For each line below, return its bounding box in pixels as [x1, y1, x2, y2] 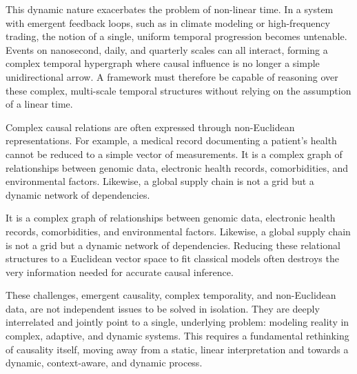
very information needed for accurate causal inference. [6, 264, 234, 279]
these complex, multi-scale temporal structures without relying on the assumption [6, 83, 351, 97]
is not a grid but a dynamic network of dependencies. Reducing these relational [6, 237, 340, 252]
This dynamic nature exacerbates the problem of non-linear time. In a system [6, 2, 334, 16]
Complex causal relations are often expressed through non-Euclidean [6, 119, 295, 134]
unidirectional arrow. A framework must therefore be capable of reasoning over [6, 69, 338, 83]
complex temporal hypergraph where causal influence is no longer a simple [6, 56, 320, 70]
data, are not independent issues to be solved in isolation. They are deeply [6, 301, 320, 315]
